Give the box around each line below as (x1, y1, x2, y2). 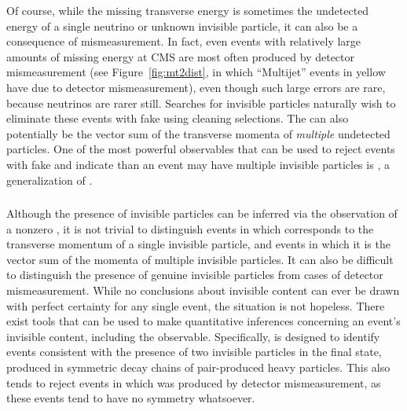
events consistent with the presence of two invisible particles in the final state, (6, 343, 382, 360)
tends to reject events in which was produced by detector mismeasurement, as (6, 374, 381, 391)
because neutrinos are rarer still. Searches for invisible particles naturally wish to (6, 94, 396, 111)
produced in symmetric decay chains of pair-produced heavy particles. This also (6, 358, 390, 375)
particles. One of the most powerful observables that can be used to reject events (6, 141, 395, 157)
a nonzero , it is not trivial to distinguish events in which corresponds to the (6, 220, 374, 237)
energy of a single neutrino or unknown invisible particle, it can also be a (6, 17, 358, 34)
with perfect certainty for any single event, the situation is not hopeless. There (6, 297, 385, 314)
